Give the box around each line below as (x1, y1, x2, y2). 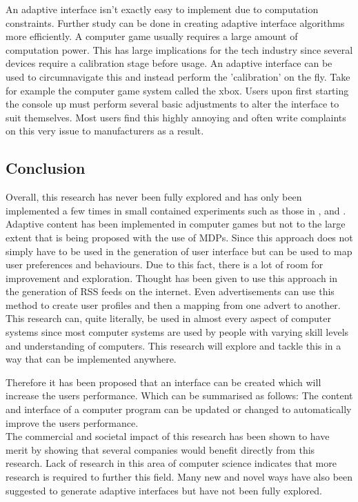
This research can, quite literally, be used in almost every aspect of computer (6, 311, 331, 325)
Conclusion (6, 157, 86, 179)
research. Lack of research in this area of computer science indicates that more (6, 456, 337, 470)
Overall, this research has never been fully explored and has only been (6, 190, 302, 204)
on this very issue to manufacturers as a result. (6, 123, 204, 138)
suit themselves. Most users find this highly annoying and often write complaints (6, 110, 346, 124)
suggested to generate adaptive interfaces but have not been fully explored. (6, 483, 322, 497)
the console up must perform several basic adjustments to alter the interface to (6, 97, 339, 111)
